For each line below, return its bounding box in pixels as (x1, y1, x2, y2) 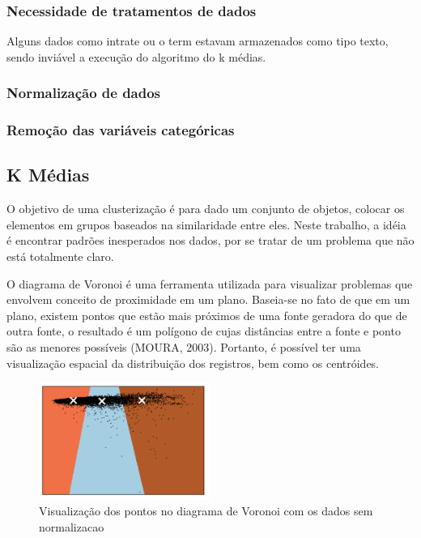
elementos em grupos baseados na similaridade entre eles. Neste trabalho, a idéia (6, 216, 406, 233)
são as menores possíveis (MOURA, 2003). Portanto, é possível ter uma (6, 339, 361, 356)
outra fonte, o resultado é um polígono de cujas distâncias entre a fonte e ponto (6, 322, 401, 339)
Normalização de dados (6, 83, 161, 103)
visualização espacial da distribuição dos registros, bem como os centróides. (6, 354, 380, 371)
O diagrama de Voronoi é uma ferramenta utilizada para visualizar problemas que (6, 275, 413, 292)
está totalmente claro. (6, 248, 114, 265)
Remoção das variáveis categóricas (6, 120, 235, 140)
